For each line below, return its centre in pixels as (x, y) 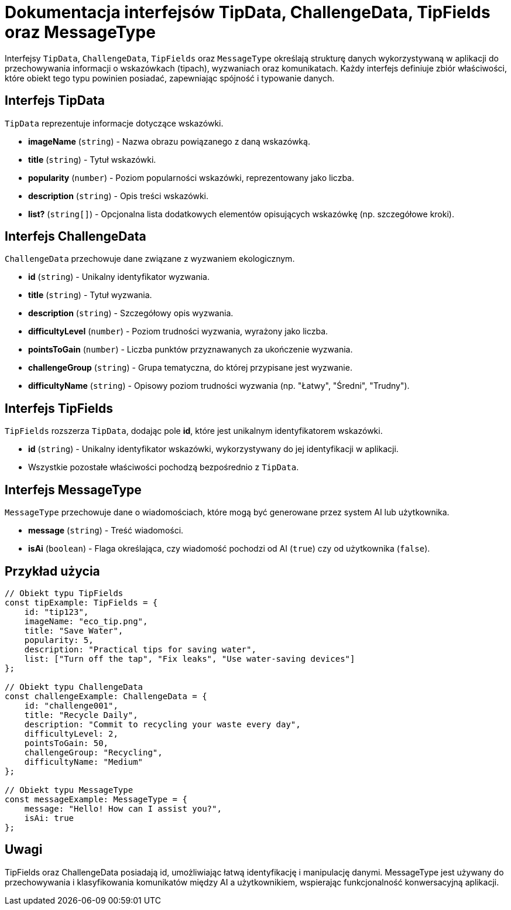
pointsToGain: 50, (66, 743)
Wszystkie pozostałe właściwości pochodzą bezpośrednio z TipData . (164, 467)
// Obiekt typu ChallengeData (74, 687)
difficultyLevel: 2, (71, 733)
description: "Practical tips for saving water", (140, 649)
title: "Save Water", (74, 630)
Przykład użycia (52, 571)
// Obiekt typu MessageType (69, 790)
